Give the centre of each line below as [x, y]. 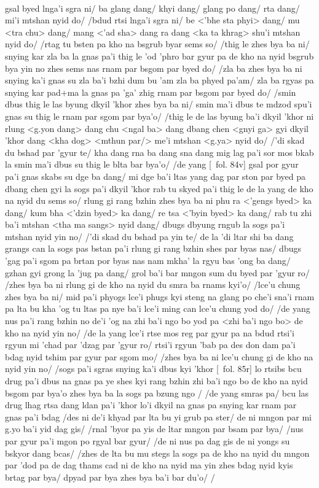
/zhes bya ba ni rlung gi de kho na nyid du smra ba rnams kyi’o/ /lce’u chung [153, 285]
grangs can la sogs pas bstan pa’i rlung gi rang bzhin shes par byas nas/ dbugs [153, 248]
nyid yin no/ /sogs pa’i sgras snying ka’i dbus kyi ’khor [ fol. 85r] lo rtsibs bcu [153, 369]
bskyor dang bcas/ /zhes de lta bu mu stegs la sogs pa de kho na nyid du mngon [157, 453]
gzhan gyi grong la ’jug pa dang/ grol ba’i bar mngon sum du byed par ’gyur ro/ [157, 272]
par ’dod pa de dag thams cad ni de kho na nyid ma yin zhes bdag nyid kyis [149, 465]
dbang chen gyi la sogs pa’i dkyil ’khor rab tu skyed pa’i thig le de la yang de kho [159, 188]
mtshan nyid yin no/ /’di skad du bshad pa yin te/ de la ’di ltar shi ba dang [149, 236]
